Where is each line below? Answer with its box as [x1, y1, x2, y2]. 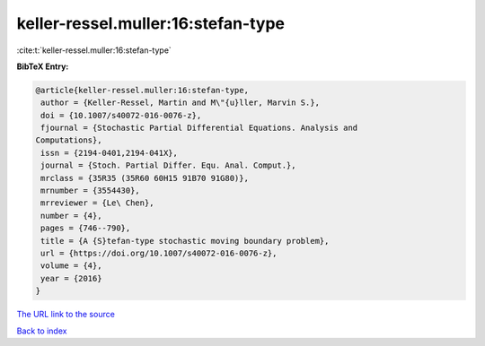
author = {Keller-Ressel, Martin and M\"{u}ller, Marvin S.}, [40, 98, 321, 108]
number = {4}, [40, 211, 102, 221]
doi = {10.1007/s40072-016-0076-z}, [40, 110, 202, 120]
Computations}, [35, 135, 102, 145]
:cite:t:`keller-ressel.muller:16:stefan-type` [16, 45, 172, 56]
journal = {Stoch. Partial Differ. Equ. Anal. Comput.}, [40, 160, 296, 170]
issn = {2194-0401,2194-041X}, [40, 148, 179, 158]
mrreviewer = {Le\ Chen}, [40, 198, 154, 208]
